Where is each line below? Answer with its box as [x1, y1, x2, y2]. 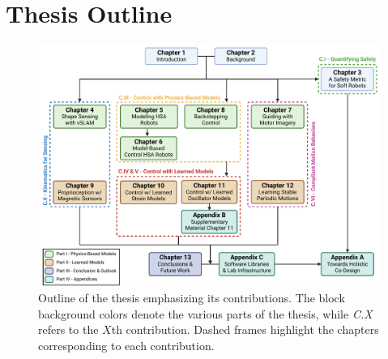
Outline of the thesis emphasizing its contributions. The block [38, 289, 345, 306]
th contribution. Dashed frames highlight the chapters [111, 321, 379, 338]
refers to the [38, 321, 99, 338]
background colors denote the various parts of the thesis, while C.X [38, 305, 373, 322]
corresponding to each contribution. [38, 337, 215, 354]
